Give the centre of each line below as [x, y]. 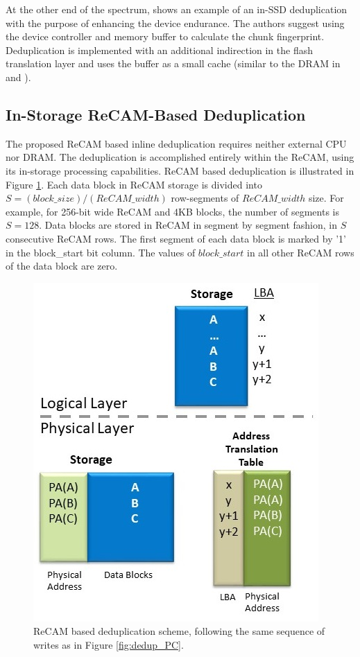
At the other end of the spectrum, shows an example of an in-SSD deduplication [177, 9]
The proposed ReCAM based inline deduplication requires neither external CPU [176, 143]
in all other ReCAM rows [300, 252]
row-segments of [205, 198]
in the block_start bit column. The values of [101, 252]
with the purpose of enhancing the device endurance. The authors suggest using [175, 23]
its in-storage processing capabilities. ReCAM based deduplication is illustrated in [180, 170]
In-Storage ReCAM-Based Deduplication [156, 114]
